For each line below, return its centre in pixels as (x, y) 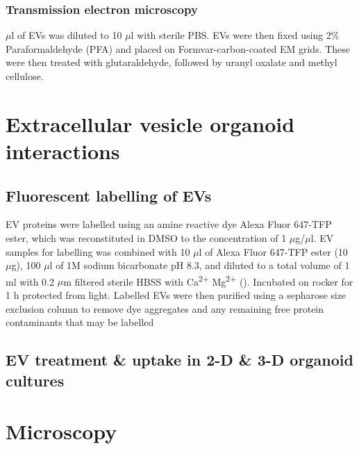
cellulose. (25, 76)
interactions (63, 150)
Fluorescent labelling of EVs (109, 195)
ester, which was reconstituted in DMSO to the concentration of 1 (146, 237)
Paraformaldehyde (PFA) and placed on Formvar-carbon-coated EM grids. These (178, 48)
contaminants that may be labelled (80, 322)
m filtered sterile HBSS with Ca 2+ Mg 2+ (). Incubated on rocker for (208, 280)
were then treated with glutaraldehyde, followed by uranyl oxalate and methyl (172, 62)
